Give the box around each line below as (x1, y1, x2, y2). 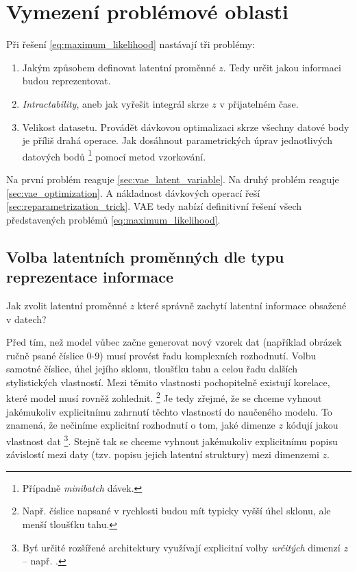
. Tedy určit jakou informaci (223, 60, 341, 74)
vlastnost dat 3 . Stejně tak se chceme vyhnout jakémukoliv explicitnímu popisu (6, 431, 338, 448)
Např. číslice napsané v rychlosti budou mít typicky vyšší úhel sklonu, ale (22, 503, 331, 518)
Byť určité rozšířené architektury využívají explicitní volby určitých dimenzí (22, 540, 341, 554)
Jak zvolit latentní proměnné (6, 298, 127, 312)
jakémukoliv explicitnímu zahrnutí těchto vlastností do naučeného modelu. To (6, 404, 332, 418)
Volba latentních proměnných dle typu (6, 246, 284, 267)
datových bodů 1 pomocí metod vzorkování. (22, 147, 206, 163)
